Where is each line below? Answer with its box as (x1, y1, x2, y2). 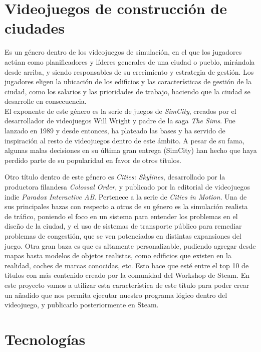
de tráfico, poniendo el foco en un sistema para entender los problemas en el (5, 211, 238, 221)
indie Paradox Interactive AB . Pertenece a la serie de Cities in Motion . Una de (5, 191, 247, 202)
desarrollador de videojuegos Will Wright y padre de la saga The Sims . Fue (5, 115, 235, 126)
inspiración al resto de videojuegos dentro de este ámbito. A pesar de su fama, (5, 135, 244, 145)
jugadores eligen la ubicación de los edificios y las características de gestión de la (5, 76, 251, 87)
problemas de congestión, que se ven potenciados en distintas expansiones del (5, 231, 241, 241)
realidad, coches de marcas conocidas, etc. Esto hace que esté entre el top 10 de (5, 260, 249, 270)
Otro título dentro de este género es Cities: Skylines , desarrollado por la (5, 171, 225, 182)
